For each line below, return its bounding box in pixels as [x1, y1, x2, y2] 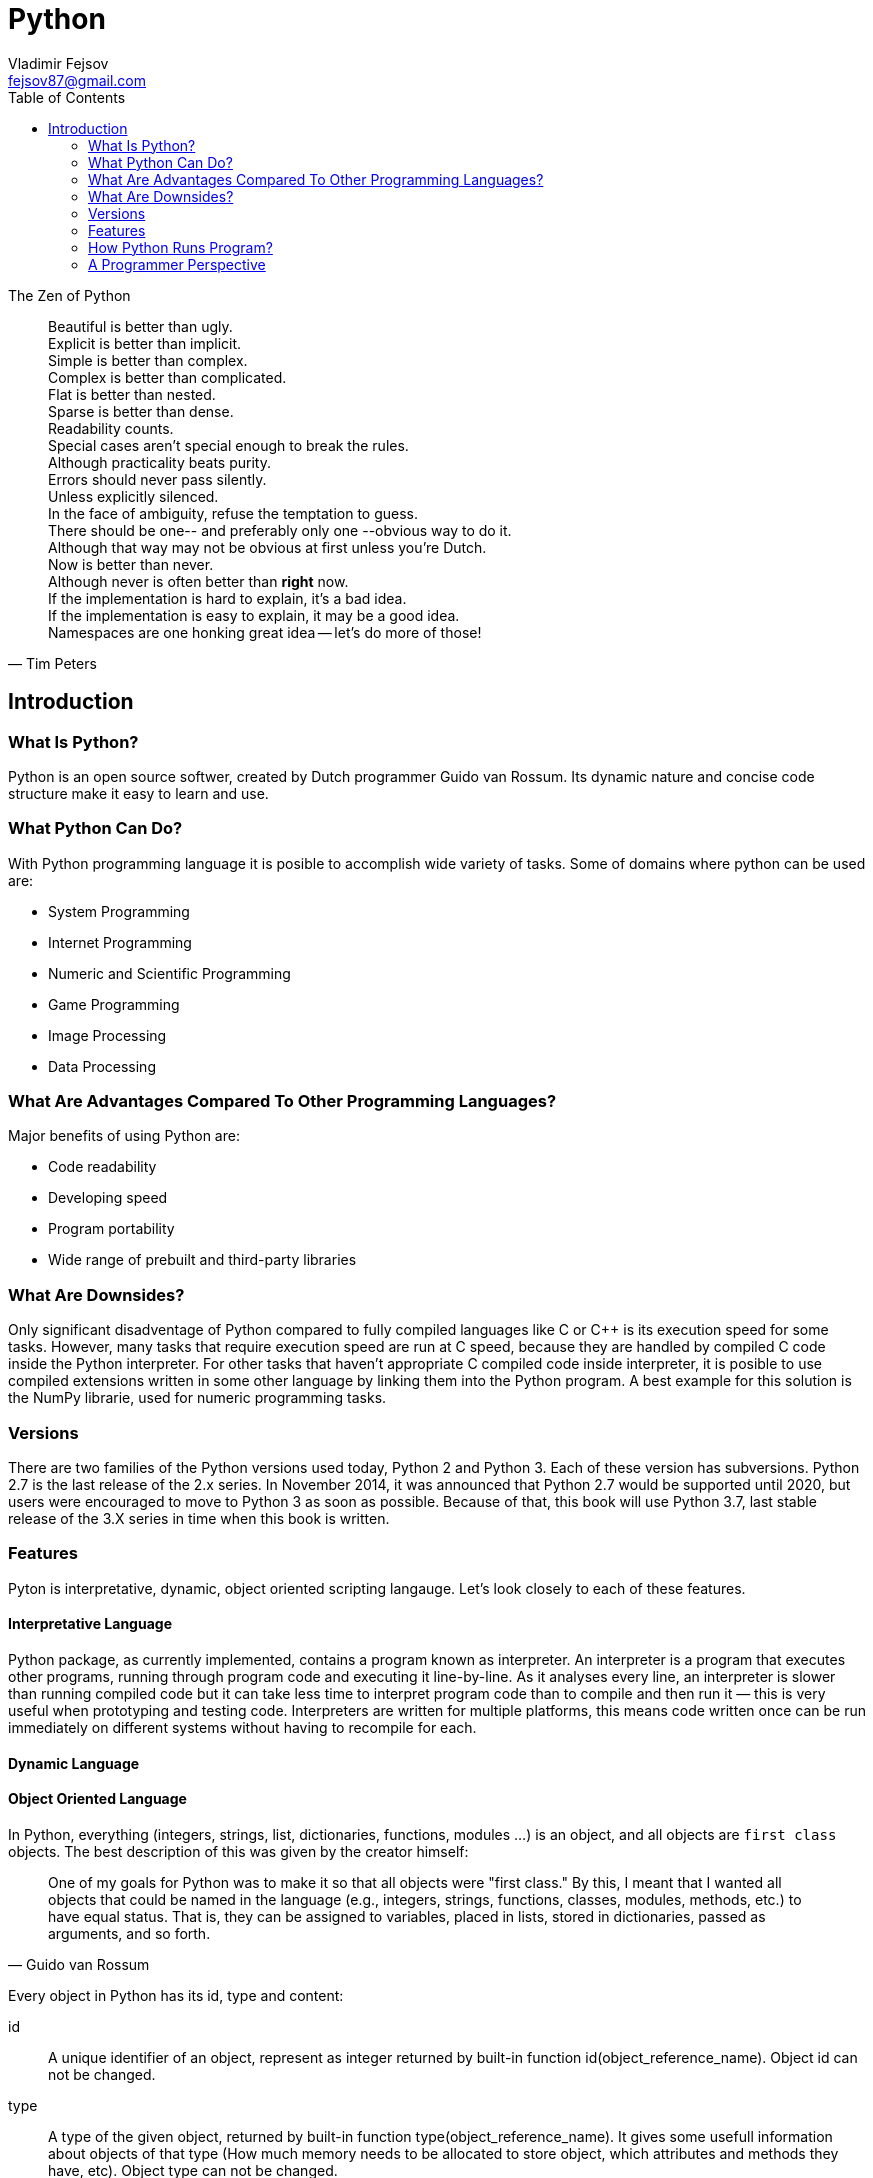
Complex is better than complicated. [48, 368, 287, 386]
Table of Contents [8, 88, 126, 106]
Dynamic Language [8, 1754, 140, 1772]
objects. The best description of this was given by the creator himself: [8, 1842, 469, 1860]
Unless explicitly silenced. [48, 487, 219, 505]
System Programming [48, 902, 190, 920]
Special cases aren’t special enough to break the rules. [48, 436, 409, 454]
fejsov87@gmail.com [8, 71, 146, 89]
